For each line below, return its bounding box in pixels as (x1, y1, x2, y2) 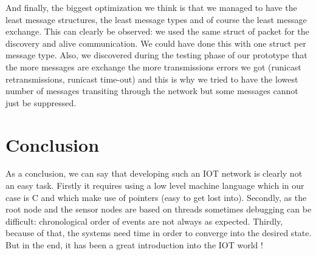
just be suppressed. (5, 96, 77, 109)
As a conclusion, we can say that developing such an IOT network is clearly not (5, 167, 303, 180)
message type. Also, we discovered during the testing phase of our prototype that (5, 49, 307, 61)
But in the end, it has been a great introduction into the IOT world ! (5, 239, 263, 251)
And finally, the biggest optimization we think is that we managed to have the (5, 1, 297, 13)
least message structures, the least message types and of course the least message (5, 13, 307, 25)
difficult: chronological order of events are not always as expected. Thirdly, (5, 214, 283, 227)
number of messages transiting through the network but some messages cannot (5, 84, 298, 97)
